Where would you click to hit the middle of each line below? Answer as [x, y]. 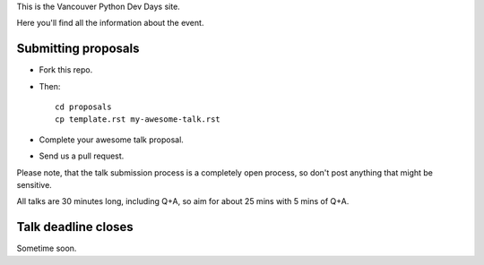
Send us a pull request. [82, 156]
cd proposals [83, 107]
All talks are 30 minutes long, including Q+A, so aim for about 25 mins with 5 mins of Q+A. [183, 201]
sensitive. [35, 185]
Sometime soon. [47, 248]
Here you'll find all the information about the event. [110, 23]
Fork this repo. [66, 70]
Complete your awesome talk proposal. [111, 140]
